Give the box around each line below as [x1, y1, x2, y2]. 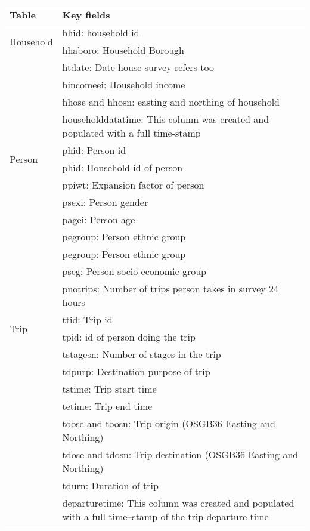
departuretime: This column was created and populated [62, 496, 294, 510]
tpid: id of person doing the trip [62, 330, 196, 344]
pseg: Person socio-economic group [62, 264, 206, 278]
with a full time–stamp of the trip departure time [62, 510, 269, 523]
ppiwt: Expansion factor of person [62, 178, 204, 192]
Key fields [62, 8, 110, 21]
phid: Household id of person [62, 160, 183, 174]
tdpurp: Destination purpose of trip [62, 365, 210, 378]
